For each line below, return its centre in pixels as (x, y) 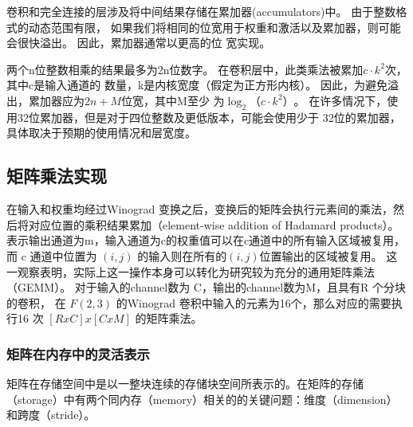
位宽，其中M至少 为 (173, 100)
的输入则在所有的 (182, 255)
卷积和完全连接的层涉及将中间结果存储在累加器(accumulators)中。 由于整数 (201, 11)
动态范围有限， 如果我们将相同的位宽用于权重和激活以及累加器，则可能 (214, 27)
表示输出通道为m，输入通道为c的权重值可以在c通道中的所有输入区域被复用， (206, 240)
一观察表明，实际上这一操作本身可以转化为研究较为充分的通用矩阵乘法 (191, 271)
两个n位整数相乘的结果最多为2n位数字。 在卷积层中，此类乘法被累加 (185, 69)
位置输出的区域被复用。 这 (328, 255)
